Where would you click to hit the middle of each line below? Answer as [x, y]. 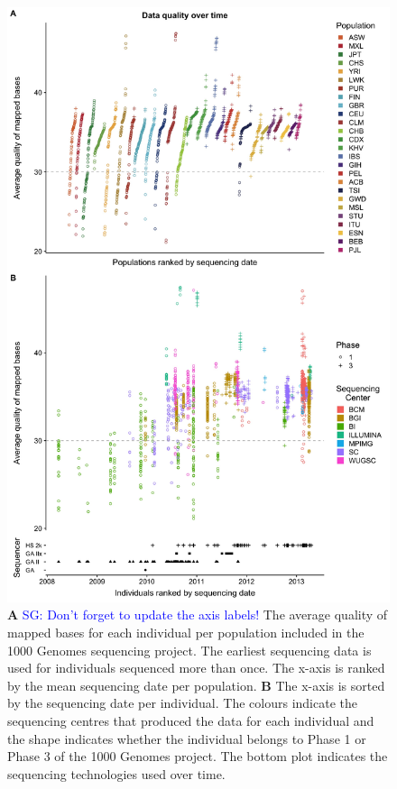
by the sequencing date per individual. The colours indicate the [182, 703]
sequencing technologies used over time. [116, 773]
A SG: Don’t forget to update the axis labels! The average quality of [198, 615]
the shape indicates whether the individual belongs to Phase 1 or [187, 738]
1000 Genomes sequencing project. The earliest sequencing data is [189, 650]
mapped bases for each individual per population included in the [186, 633]
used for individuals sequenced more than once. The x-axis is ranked [196, 668]
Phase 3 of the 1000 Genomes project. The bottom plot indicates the [198, 756]
